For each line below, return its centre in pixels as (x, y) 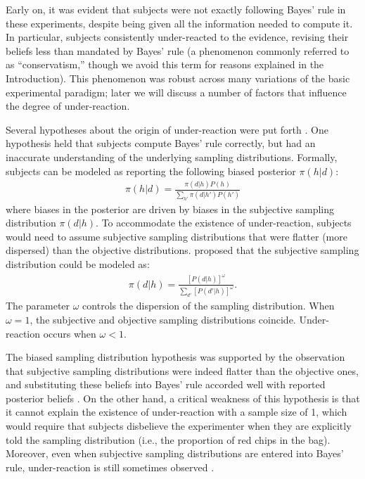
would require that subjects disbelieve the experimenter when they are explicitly (179, 426)
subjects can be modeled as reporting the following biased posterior (151, 171)
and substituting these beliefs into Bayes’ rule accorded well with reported (166, 384)
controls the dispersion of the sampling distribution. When (209, 306)
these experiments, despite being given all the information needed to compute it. (179, 23)
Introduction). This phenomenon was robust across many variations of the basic (178, 78)
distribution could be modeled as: (78, 264)
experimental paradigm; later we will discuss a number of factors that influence (176, 92)
